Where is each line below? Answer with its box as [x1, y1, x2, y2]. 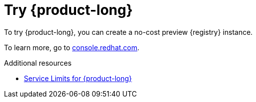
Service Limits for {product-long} [24, 74, 132, 83]
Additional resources [4, 58, 72, 67]
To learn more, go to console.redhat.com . [4, 43, 140, 52]
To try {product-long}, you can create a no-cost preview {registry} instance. [4, 27, 253, 36]
